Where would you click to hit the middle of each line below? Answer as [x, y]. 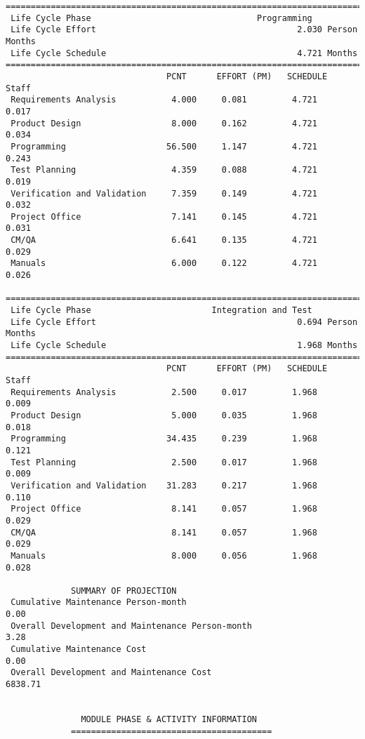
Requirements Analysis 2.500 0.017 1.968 [164, 392]
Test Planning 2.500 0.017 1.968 [164, 462]
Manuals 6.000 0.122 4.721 [164, 264]
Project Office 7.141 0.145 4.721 [164, 217]
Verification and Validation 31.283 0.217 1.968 [164, 485]
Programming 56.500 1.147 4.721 [164, 146]
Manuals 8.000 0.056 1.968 [164, 555]
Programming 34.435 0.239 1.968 [164, 439]
